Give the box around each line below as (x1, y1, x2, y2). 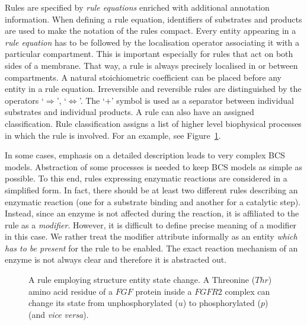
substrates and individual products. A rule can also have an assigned (5, 106, 254, 118)
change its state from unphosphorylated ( (28, 297, 178, 309)
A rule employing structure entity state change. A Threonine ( (28, 273, 255, 286)
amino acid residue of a (28, 285, 113, 297)
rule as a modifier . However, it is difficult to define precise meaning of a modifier (5, 218, 297, 231)
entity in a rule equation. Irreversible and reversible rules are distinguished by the (5, 82, 302, 95)
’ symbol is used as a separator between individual (111, 94, 294, 106)
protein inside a (135, 285, 192, 297)
